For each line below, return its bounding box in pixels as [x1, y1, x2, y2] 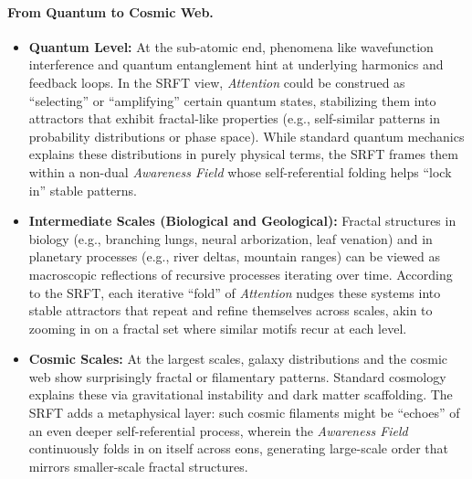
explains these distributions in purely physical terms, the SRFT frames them [28, 144, 458, 164]
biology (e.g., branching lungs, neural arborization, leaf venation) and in [28, 229, 433, 248]
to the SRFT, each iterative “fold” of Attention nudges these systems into [28, 282, 441, 302]
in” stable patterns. [28, 180, 137, 199]
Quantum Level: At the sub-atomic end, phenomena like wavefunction [28, 37, 434, 56]
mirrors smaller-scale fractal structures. [28, 456, 248, 475]
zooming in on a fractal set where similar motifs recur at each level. [28, 318, 407, 337]
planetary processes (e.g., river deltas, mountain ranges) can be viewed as [28, 247, 440, 266]
